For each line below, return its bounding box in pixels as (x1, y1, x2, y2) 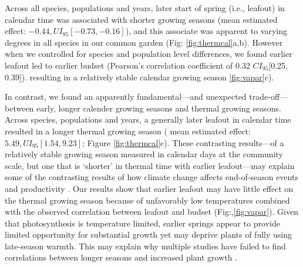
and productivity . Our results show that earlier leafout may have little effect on (5, 182, 294, 194)
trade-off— (249, 90, 288, 103)
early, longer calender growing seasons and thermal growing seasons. (36, 102, 281, 114)
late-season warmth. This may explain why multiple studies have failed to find (5, 239, 286, 252)
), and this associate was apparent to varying (125, 25, 288, 37)
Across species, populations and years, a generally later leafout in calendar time (5, 113, 291, 126)
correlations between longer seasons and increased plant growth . (5, 251, 238, 263)
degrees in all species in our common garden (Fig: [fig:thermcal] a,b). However (5, 36, 283, 48)
